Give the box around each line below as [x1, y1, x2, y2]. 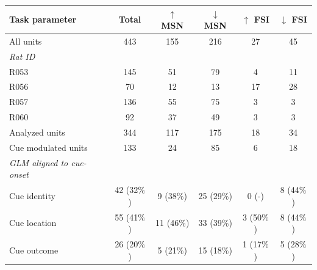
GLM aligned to [9, 156, 68, 169]
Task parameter [9, 13, 77, 26]
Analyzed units [9, 126, 65, 138]
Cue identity [9, 189, 55, 202]
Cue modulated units [9, 140, 88, 153]
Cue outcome [9, 243, 59, 256]
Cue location [9, 216, 57, 229]
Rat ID [9, 49, 35, 62]
